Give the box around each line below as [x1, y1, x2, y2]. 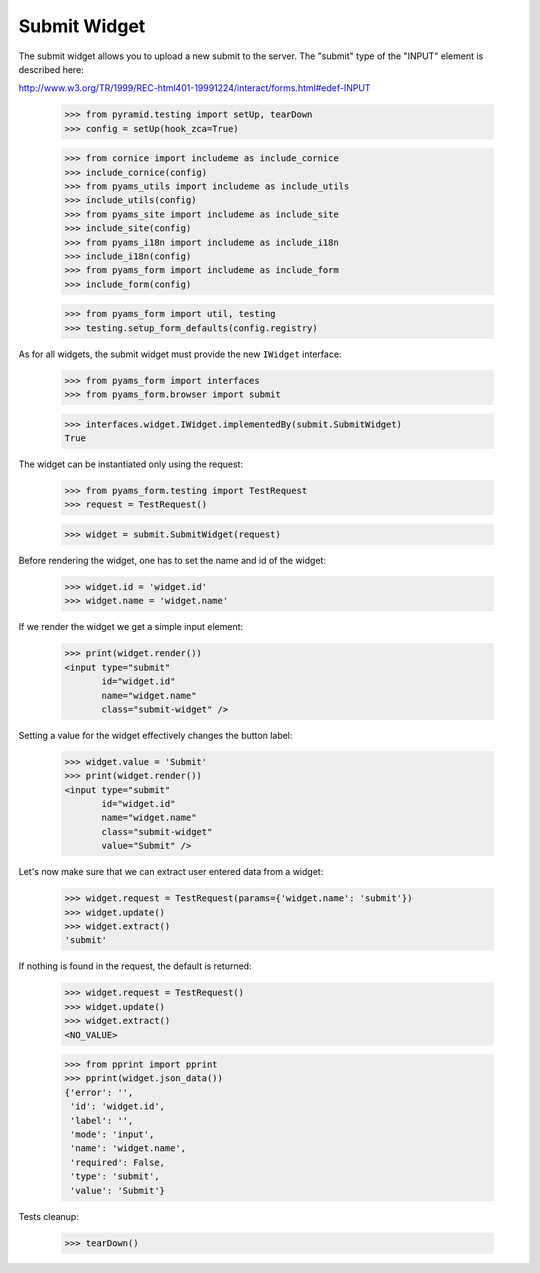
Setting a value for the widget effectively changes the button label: [18, 729, 293, 741]
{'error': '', [64, 1086, 134, 1098]
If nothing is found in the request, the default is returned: [18, 960, 252, 972]
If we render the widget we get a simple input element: [18, 621, 244, 633]
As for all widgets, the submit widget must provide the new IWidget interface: [18, 348, 342, 360]
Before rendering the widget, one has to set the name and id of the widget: [18, 555, 327, 567]
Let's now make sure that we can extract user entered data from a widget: [18, 866, 324, 878]
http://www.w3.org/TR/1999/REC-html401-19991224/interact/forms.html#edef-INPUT [18, 82, 371, 94]
